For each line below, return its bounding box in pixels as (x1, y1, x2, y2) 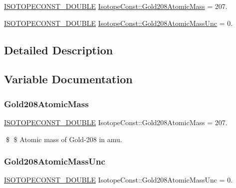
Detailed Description (4, 42, 113, 57)
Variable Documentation (4, 71, 133, 87)
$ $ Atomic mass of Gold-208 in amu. (5, 134, 122, 144)
